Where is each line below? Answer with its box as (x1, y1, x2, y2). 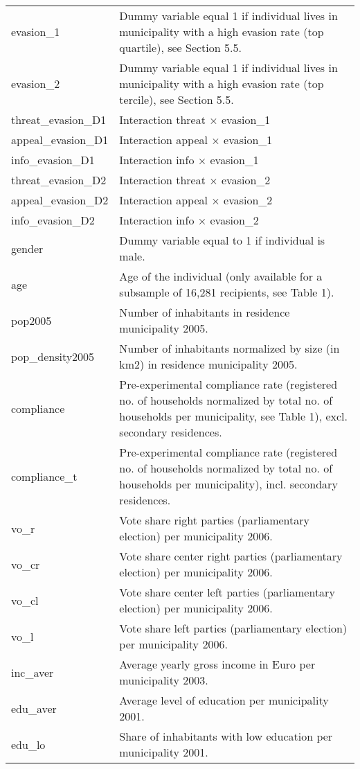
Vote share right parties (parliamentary (119, 512, 309, 528)
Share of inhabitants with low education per (119, 728, 333, 744)
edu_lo (11, 736, 46, 752)
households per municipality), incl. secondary (119, 476, 338, 492)
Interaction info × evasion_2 (119, 212, 259, 228)
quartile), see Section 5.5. (119, 39, 242, 55)
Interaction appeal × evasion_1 (119, 132, 273, 148)
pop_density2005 (11, 348, 95, 364)
